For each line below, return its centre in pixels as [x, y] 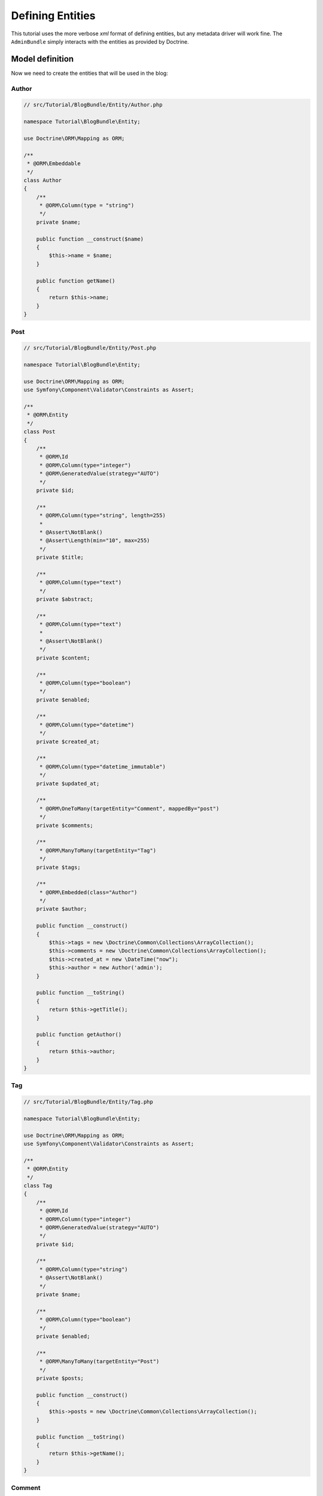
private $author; [62, 909]
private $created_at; [68, 741]
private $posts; [60, 1378]
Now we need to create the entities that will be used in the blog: [90, 73]
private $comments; [65, 825]
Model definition [42, 59]
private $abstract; [65, 599]
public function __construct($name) [90, 239]
